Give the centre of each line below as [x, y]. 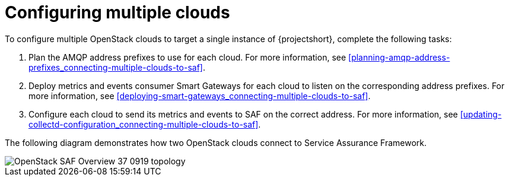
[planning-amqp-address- [399, 57]
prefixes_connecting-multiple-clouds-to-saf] [116, 67]
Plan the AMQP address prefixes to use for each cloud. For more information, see [187, 57]
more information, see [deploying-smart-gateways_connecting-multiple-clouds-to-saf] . [200, 96]
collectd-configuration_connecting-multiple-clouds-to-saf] [144, 124]
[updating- [481, 114]
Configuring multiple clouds [117, 12]
